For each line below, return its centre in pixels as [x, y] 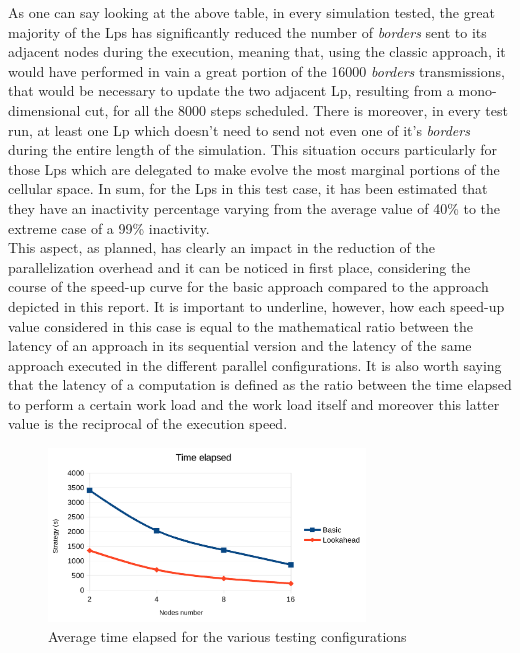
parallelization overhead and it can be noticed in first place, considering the [239, 266]
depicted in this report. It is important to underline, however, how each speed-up [256, 305]
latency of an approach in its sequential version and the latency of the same [240, 345]
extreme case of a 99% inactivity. [109, 227]
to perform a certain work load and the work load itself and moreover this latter [254, 403]
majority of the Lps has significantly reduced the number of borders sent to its [247, 31]
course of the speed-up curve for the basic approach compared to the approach [248, 286]
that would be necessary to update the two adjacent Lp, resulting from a [231, 90]
